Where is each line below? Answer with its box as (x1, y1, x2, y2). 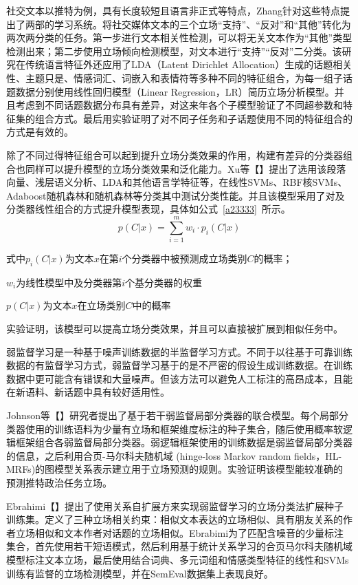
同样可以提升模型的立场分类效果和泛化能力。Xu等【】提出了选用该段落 (25, 161, 346, 175)
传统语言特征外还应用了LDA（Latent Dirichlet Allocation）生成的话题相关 (25, 57, 353, 72)
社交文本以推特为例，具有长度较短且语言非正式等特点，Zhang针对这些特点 (6, 3, 341, 17)
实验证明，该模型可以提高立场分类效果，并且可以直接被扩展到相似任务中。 (6, 321, 343, 336)
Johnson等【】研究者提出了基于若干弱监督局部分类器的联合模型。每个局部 (6, 407, 339, 422)
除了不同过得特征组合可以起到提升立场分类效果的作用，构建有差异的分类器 (6, 147, 343, 162)
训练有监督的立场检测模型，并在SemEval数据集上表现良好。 (6, 566, 273, 580)
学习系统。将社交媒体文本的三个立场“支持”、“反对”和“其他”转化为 (54, 17, 351, 31)
